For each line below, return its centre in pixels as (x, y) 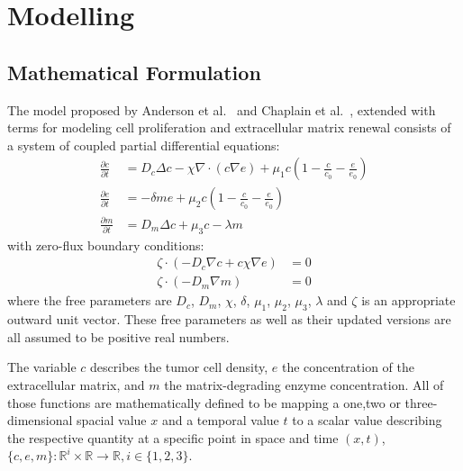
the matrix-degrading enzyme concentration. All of (304, 385)
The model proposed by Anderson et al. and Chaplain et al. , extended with (222, 109)
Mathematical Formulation (134, 72)
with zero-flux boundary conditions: (106, 245)
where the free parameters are (90, 300)
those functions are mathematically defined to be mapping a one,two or (204, 402)
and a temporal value (220, 420)
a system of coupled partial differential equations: (144, 145)
